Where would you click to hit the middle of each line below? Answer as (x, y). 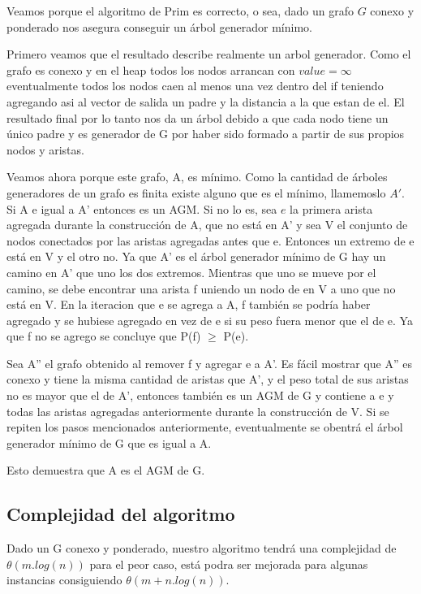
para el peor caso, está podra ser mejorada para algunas (229, 564)
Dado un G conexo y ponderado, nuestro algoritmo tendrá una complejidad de (202, 548)
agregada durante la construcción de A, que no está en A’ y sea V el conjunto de (207, 225)
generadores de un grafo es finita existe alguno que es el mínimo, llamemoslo (196, 192)
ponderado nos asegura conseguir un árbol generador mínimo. (159, 26)
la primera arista (331, 208)
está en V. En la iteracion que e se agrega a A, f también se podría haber (189, 304)
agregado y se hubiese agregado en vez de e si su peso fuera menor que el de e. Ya (210, 320)
